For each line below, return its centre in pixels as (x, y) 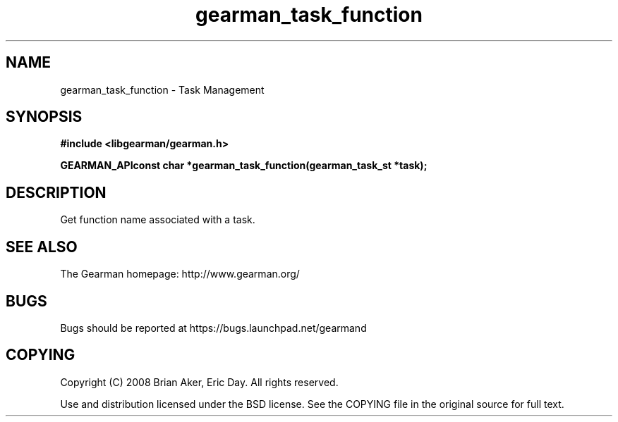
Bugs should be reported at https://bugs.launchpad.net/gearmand (213, 328)
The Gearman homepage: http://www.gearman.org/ (180, 274)
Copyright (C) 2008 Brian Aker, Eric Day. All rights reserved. (199, 382)
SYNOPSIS (44, 117)
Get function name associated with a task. (158, 220)
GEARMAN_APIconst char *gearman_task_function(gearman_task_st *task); (244, 166)
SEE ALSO (42, 247)
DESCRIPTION (56, 192)
